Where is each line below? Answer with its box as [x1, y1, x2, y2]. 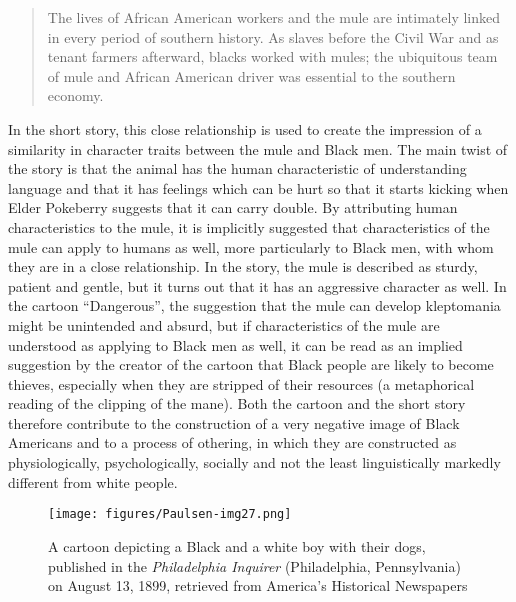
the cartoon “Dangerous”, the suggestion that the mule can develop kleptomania [8, 295, 501, 316]
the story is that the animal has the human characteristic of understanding [8, 158, 467, 179]
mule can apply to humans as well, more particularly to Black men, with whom [8, 236, 494, 257]
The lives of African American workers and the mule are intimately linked [47, 7, 501, 27]
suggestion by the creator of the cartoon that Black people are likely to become [8, 354, 494, 375]
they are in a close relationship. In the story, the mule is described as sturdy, [8, 256, 478, 277]
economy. [47, 85, 104, 106]
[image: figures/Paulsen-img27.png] [48, 507, 292, 522]
